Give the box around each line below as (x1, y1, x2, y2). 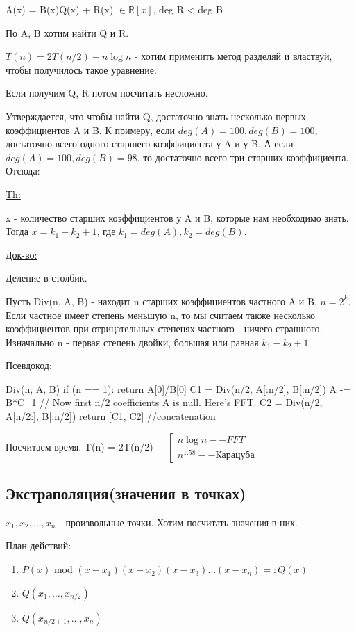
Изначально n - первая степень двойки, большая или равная (6, 334, 259, 349)
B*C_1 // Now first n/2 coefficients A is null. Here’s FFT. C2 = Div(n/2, (6, 395, 323, 410)
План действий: (6, 538, 71, 553)
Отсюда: (6, 163, 40, 178)
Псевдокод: (6, 358, 52, 373)
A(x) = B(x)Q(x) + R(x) (6, 2, 114, 16)
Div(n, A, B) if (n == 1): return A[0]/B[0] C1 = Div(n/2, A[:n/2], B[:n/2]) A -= (6, 381, 351, 396)
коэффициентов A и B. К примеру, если (6, 122, 176, 137)
